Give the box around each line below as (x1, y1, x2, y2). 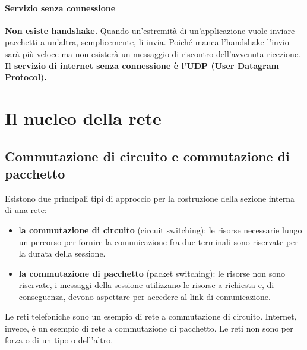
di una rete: (5, 204, 47, 216)
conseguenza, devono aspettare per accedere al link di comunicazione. (18, 290, 271, 302)
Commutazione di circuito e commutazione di (5, 146, 290, 165)
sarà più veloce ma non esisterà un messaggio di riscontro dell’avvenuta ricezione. (5, 47, 301, 60)
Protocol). (5, 71, 47, 83)
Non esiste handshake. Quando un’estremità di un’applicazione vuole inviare (5, 24, 295, 36)
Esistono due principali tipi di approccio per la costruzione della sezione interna (5, 192, 295, 204)
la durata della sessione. (18, 247, 106, 260)
